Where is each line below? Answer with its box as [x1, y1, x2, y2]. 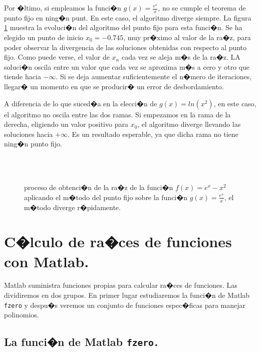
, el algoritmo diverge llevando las [137, 119, 241, 129]
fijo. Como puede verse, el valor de [4, 52, 110, 62]
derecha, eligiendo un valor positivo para [4, 119, 128, 129]
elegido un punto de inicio [4, 32, 84, 43]
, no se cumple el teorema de [158, 3, 246, 13]
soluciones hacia [4, 128, 53, 139]
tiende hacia [4, 71, 41, 82]
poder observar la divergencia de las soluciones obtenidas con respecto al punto [4, 42, 247, 52]
